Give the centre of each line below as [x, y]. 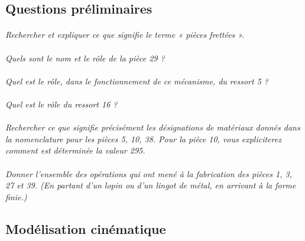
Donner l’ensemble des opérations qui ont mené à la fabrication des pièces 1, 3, [149, 173]
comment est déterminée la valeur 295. [75, 150]
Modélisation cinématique [86, 228]
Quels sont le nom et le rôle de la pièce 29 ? [85, 58]
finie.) [16, 196]
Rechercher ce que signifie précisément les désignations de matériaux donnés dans [153, 127]
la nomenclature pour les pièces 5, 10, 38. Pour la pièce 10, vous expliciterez [143, 139]
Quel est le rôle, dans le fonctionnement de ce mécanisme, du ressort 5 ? [137, 81]
